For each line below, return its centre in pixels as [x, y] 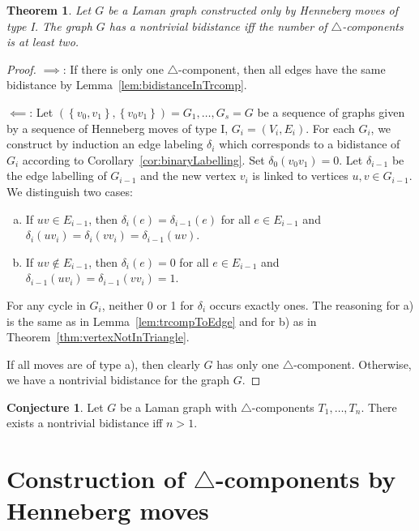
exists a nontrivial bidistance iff [85, 423]
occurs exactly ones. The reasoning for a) [312, 304]
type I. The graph [49, 26]
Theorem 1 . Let [49, 10]
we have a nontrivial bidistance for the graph [118, 380]
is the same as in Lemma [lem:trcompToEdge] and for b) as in [162, 321]
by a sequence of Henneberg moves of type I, [118, 128]
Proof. [21, 69]
